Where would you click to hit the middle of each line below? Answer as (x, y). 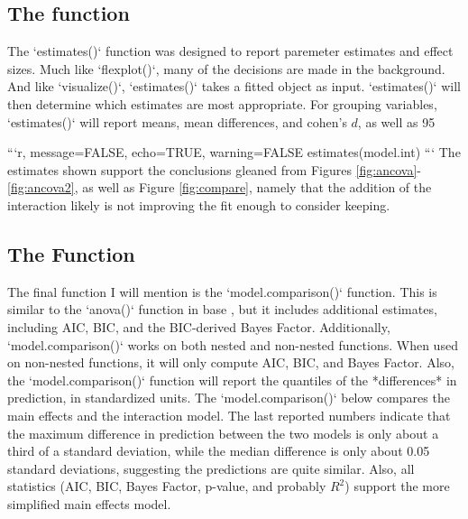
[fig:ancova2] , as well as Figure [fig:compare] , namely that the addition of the (220, 187)
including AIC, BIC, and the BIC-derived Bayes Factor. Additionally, (199, 326)
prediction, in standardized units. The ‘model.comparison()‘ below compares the (229, 398)
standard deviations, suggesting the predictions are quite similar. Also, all (211, 468)
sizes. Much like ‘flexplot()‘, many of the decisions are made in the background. (226, 68)
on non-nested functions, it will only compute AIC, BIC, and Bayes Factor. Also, (231, 362)
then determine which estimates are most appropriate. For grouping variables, (222, 103)
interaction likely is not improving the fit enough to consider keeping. (199, 204)
